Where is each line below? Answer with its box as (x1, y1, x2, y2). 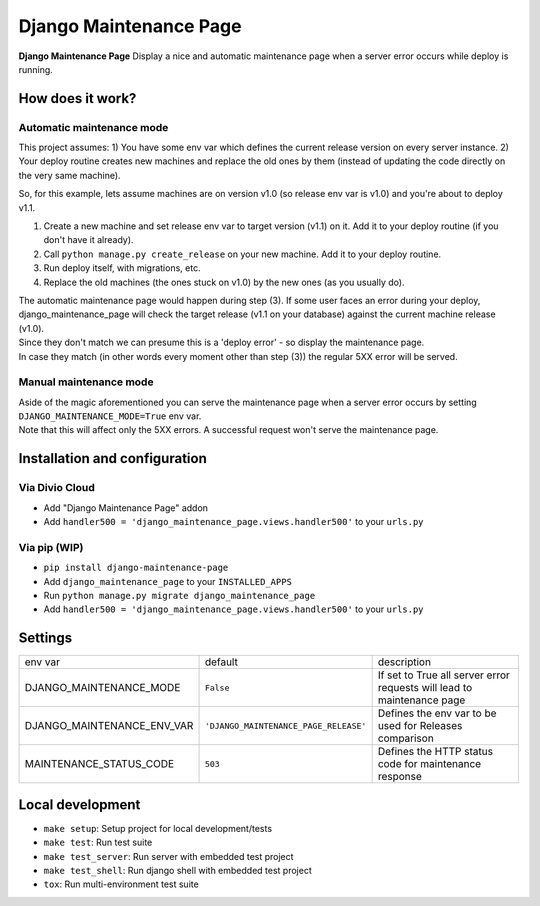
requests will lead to (377, 681, 473, 695)
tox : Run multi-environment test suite (43, 878, 199, 890)
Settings (18, 630, 73, 647)
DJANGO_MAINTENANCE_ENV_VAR (24, 719, 194, 733)
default (204, 655, 239, 669)
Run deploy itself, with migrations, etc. (43, 262, 201, 274)
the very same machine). (18, 169, 121, 181)
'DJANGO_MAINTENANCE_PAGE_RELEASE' (204, 720, 367, 731)
